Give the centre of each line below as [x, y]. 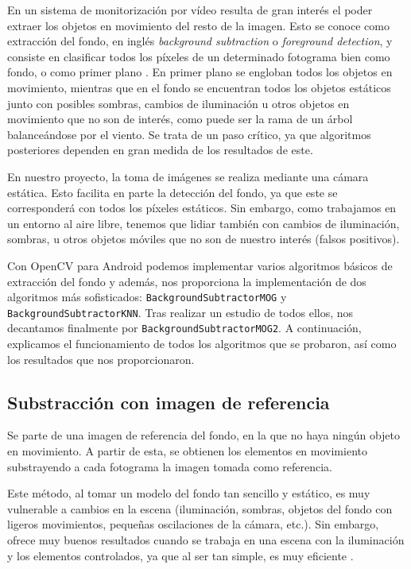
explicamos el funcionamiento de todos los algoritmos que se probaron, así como [202, 344]
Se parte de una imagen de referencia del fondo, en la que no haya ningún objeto [204, 435]
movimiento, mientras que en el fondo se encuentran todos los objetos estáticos [199, 87]
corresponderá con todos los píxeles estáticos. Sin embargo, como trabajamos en [202, 208]
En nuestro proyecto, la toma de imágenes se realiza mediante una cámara [188, 176]
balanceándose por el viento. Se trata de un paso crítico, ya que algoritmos [189, 134]
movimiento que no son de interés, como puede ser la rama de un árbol [180, 119]
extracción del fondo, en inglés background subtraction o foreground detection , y [200, 41]
